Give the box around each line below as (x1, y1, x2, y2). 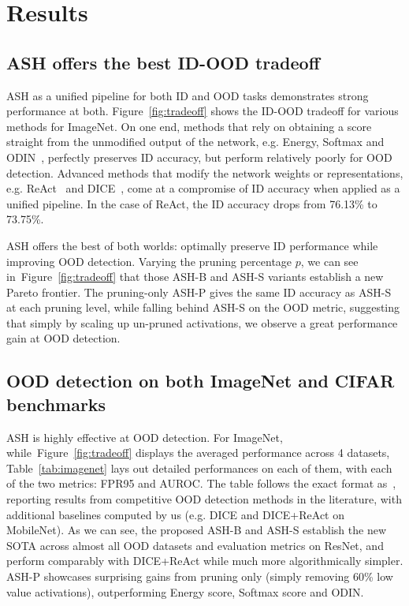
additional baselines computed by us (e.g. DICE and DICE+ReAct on (6, 506, 344, 522)
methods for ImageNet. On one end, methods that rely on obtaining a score (6, 118, 372, 134)
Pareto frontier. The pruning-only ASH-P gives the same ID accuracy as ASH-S (6, 283, 392, 300)
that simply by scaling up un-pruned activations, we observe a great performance (6, 314, 398, 331)
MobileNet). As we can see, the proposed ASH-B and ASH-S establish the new (6, 522, 387, 538)
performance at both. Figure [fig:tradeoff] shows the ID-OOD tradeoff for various (6, 103, 399, 119)
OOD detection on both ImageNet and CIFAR (6, 368, 395, 393)
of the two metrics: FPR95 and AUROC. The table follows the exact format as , (6, 475, 396, 492)
